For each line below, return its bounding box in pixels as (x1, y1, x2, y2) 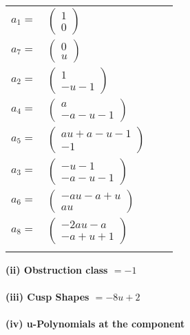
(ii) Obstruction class (6, 263, 108, 276)
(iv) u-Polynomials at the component (6, 316, 185, 331)
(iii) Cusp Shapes (6, 290, 89, 304)
